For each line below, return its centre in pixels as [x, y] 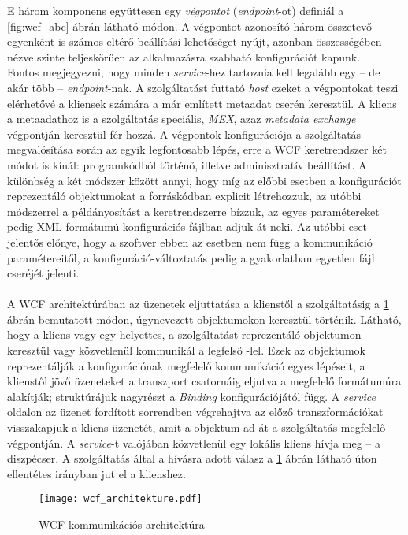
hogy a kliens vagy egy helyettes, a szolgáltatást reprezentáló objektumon [184, 334]
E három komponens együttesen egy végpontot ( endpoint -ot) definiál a [176, 10]
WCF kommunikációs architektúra [122, 524]
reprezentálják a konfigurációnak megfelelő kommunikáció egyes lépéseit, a [186, 365]
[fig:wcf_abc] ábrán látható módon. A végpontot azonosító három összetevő [190, 26]
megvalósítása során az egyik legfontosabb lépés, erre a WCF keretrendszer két [197, 149]
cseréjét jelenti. [43, 273]
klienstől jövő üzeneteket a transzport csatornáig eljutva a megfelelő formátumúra [204, 381]
